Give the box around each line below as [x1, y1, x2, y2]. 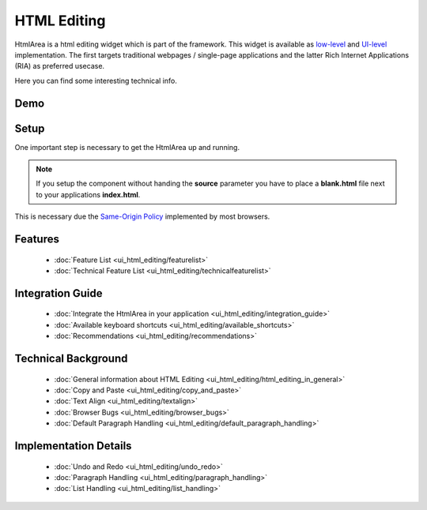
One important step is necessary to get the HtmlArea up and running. [14, 142, 240, 152]
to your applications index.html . [36, 189, 141, 199]
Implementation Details [14, 439, 132, 452]
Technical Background [14, 352, 128, 365]
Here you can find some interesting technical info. [14, 76, 177, 85]
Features [14, 233, 59, 246]
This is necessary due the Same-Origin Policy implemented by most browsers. [14, 212, 270, 221]
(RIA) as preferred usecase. [14, 62, 105, 71]
